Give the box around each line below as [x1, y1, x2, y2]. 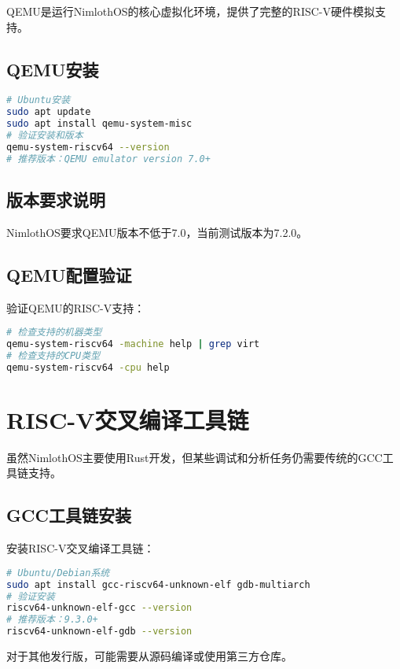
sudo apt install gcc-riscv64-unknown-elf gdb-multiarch [6, 578, 310, 590]
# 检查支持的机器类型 [6, 327, 102, 338]
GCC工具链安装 [6, 503, 131, 527]
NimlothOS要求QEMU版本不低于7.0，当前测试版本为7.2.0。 [6, 224, 308, 240]
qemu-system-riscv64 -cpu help [6, 361, 170, 373]
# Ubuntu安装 [6, 94, 71, 106]
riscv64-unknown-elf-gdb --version [6, 626, 193, 638]
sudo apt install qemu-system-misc [6, 118, 193, 130]
